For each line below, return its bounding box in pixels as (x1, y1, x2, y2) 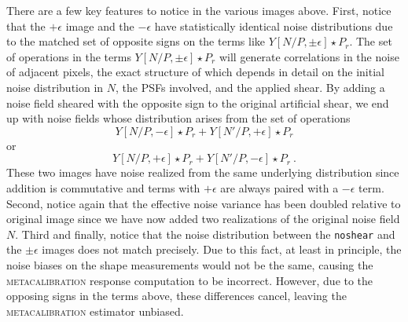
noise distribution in (6, 79, 104, 95)
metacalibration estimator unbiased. (6, 302, 184, 319)
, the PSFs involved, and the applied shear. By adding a (116, 79, 385, 95)
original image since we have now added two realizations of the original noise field (6, 210, 400, 227)
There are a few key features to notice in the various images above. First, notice (6, 2, 391, 18)
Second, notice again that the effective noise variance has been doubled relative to (6, 195, 401, 211)
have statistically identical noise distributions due (154, 17, 393, 34)
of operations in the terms (6, 48, 131, 64)
